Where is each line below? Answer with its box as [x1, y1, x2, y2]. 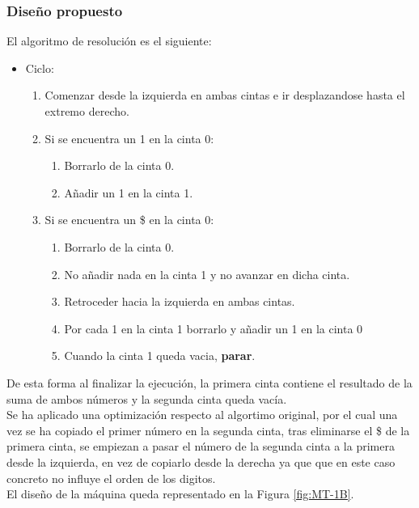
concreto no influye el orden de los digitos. [6, 469, 216, 486]
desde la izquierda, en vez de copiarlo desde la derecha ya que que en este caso [6, 453, 396, 470]
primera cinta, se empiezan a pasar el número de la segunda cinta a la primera [6, 438, 395, 455]
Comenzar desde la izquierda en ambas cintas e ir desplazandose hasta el [44, 87, 405, 104]
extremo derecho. [44, 103, 129, 119]
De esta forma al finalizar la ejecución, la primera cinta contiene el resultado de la [6, 374, 413, 391]
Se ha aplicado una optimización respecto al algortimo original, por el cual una [6, 406, 398, 423]
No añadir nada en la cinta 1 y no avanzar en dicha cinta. [64, 265, 350, 282]
